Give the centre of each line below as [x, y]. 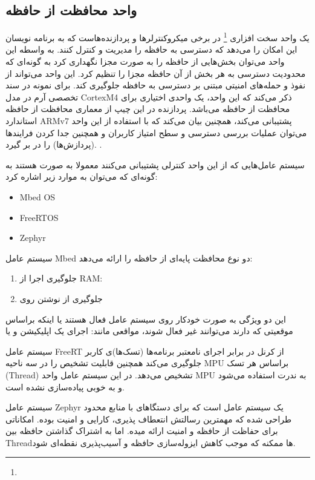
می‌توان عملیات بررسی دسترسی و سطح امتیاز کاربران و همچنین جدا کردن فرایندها [156, 132]
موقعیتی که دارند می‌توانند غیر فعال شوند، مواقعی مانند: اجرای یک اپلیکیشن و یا [149, 331]
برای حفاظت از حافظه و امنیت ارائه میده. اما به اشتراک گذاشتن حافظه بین [142, 431]
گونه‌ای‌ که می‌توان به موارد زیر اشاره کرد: [82, 176]
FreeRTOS [39, 217]
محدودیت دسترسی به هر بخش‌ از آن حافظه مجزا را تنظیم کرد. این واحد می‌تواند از [156, 73]
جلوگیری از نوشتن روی [61, 298]
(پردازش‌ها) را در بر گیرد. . [54, 144]
